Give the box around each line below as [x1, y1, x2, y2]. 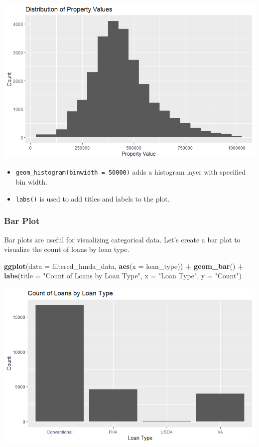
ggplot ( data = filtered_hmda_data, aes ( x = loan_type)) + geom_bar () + [4, 260, 244, 271]
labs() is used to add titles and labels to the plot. [15, 193, 170, 204]
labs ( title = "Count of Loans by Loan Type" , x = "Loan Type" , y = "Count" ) [4, 270, 242, 281]
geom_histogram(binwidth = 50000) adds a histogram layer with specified [15, 167, 246, 177]
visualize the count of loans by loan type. [4, 244, 129, 254]
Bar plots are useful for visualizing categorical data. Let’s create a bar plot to [4, 234, 241, 244]
